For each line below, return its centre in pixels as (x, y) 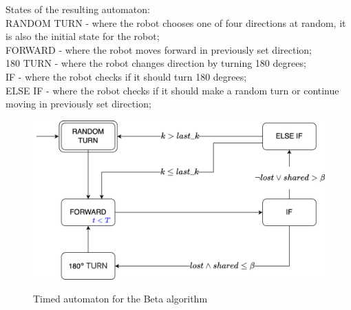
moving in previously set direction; (78, 104)
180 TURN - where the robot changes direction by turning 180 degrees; (156, 63)
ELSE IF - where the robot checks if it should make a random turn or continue (172, 90)
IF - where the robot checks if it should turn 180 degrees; (126, 76)
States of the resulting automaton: (78, 9)
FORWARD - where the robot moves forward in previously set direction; (159, 49)
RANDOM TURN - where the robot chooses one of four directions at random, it (176, 22)
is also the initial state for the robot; (83, 36)
